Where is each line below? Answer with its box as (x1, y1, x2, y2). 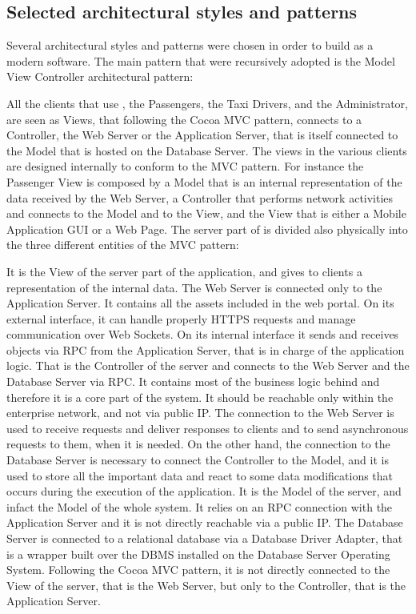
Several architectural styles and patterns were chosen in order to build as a (6, 37, 374, 54)
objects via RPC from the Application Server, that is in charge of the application (6, 341, 405, 358)
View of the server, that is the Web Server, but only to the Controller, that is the (6, 576, 406, 593)
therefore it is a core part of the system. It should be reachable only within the (6, 388, 394, 405)
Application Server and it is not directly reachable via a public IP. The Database (6, 514, 403, 531)
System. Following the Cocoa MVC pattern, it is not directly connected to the (6, 561, 390, 578)
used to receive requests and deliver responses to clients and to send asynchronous (6, 419, 409, 436)
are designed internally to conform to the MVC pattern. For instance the (6, 158, 364, 175)
